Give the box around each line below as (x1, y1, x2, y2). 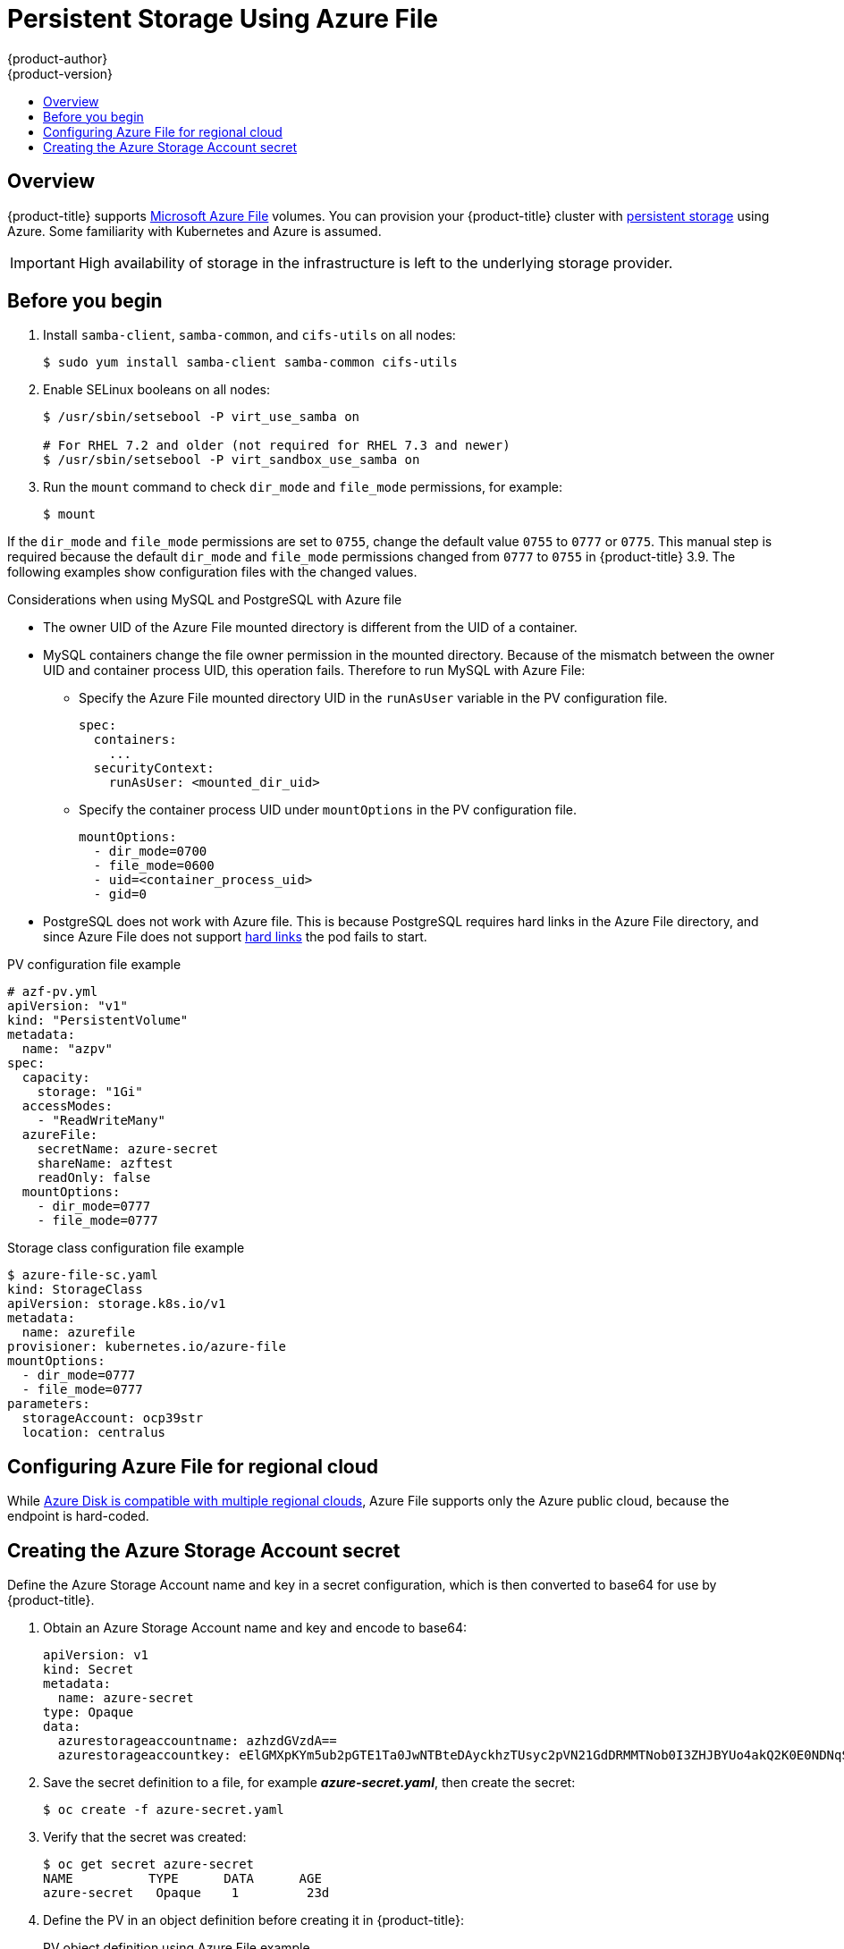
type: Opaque (43, 1705, 134, 1720)
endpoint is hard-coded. (7, 1508, 149, 1524)
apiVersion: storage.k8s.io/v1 (7, 1296, 226, 1312)
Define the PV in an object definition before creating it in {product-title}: (43, 1912, 464, 1928)
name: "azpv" (21, 1042, 114, 1057)
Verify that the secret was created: (43, 1829, 247, 1845)
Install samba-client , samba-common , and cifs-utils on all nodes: (43, 327, 456, 343)
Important (10, 253, 75, 272)
